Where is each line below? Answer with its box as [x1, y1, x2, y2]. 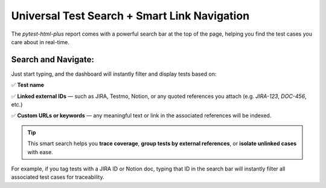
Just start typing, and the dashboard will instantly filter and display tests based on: [11, 70, 217, 77]
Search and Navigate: [11, 54, 95, 65]
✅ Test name [11, 82, 45, 89]
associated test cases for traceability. [11, 173, 104, 181]
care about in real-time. [11, 38, 69, 45]
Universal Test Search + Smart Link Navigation [11, 9, 250, 22]
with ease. [27, 148, 54, 155]
